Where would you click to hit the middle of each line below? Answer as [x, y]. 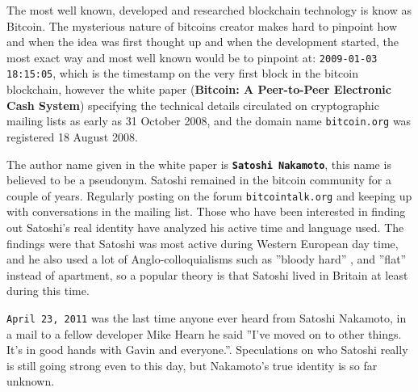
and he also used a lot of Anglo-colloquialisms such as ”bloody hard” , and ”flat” [207, 259]
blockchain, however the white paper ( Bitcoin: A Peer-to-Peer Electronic [199, 89]
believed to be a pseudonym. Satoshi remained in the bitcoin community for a [199, 180]
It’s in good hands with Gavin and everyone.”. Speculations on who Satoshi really [207, 350]
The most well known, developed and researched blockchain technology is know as [209, 10]
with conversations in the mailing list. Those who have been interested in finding [206, 211]
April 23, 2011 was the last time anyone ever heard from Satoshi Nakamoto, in [207, 318]
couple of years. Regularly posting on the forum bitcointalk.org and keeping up [209, 195]
